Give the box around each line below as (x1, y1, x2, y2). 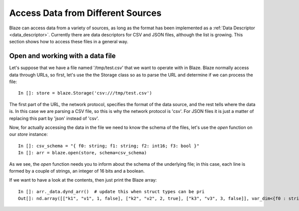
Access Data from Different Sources (9, 7, 162, 18)
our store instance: (9, 131, 48, 137)
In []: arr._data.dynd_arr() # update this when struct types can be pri (18, 189, 205, 194)
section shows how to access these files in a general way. (9, 39, 129, 45)
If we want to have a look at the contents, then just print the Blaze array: (9, 177, 157, 183)
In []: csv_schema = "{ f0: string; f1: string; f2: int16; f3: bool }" (18, 143, 199, 149)
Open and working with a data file (9, 52, 116, 60)
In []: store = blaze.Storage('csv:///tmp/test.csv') (18, 90, 152, 96)
